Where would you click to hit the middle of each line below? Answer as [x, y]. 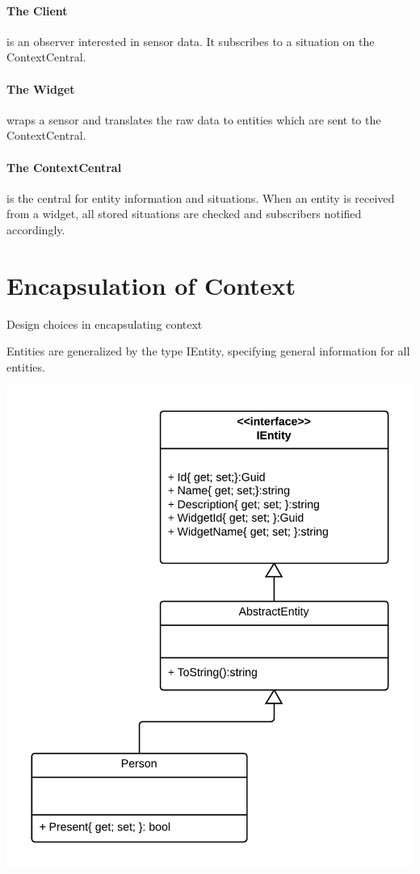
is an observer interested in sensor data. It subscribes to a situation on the [191, 41]
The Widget [41, 88]
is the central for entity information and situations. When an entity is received [201, 197]
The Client [37, 10]
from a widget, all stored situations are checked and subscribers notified [184, 214]
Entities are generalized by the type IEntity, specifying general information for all [208, 351]
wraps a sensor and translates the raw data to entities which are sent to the [194, 119]
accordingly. [36, 229]
